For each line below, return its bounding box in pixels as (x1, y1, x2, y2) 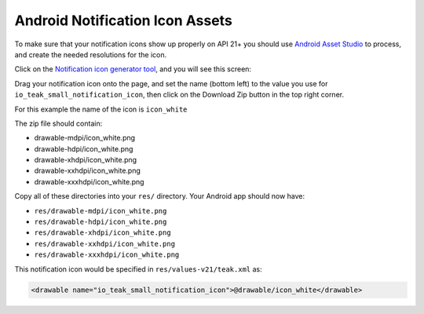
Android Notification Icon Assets (14, 12, 233, 29)
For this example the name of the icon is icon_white (14, 104, 188, 114)
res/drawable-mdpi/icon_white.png (34, 206, 167, 215)
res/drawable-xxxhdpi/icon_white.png (34, 250, 180, 259)
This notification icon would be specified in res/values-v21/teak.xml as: (14, 264, 262, 274)
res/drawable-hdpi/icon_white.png (34, 217, 167, 227)
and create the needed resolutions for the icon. (14, 49, 167, 59)
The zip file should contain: (14, 119, 103, 128)
